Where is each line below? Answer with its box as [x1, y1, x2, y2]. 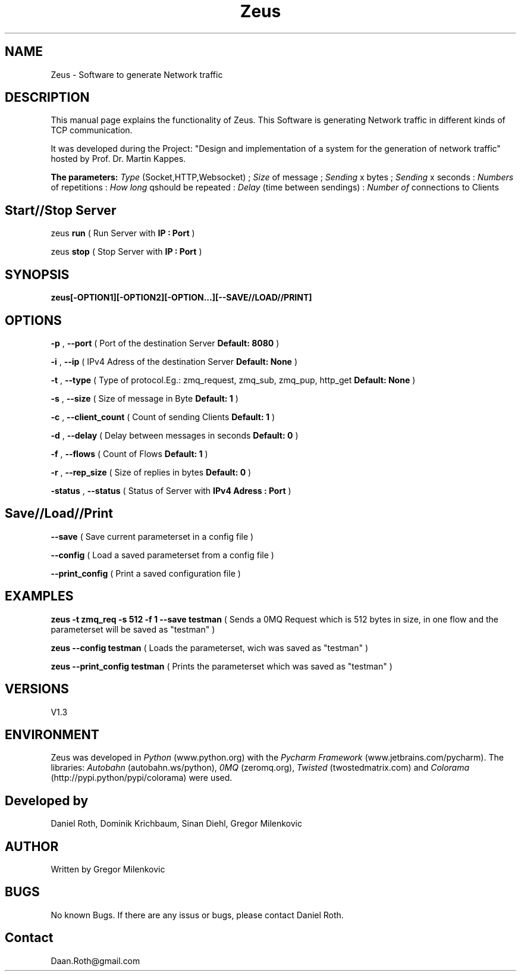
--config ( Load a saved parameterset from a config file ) [51, 549, 274, 560]
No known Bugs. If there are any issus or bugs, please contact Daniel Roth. [51, 909, 344, 920]
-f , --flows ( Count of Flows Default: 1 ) [51, 448, 208, 459]
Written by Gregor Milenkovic [51, 864, 165, 875]
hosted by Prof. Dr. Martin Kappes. [51, 154, 186, 164]
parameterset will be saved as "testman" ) [51, 624, 215, 634]
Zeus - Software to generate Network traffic [51, 69, 223, 80]
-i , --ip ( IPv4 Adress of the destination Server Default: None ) [51, 356, 298, 367]
